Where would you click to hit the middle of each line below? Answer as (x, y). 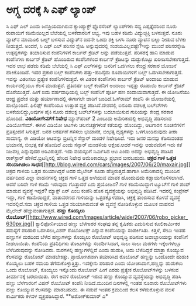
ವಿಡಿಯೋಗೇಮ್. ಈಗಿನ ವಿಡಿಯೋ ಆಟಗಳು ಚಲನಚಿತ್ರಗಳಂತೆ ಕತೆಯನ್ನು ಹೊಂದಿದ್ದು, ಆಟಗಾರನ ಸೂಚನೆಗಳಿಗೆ (96, 125)
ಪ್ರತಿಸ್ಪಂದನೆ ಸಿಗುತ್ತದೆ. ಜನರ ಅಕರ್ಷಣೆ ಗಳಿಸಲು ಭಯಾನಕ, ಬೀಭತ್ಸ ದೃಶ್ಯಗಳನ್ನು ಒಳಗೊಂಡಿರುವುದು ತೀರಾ (92, 131)
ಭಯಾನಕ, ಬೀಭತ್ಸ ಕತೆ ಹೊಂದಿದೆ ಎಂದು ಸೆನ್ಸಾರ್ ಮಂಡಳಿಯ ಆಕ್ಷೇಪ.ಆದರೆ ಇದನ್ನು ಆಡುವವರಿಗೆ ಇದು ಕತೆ (94, 145)
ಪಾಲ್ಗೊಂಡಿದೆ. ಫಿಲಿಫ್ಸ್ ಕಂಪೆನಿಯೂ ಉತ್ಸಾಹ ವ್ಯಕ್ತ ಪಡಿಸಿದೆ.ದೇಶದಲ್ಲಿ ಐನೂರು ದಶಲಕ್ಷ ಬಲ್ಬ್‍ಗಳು (87, 105)
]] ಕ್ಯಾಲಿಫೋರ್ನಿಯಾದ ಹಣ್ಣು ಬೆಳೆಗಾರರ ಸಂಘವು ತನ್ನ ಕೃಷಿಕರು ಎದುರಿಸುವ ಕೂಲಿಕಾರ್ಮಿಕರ (105, 224)
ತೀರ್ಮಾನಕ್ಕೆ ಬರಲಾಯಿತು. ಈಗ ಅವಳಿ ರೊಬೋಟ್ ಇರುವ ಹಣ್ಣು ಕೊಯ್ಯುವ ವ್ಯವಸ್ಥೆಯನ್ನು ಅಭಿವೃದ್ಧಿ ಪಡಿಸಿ (94, 276)
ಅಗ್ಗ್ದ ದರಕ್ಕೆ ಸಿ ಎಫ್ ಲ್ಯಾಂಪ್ (51, 10)
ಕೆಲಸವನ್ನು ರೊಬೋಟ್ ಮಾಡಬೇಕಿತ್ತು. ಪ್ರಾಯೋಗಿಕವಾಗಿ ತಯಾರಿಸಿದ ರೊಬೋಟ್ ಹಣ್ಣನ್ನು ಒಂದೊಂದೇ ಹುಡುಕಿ (97, 256)
